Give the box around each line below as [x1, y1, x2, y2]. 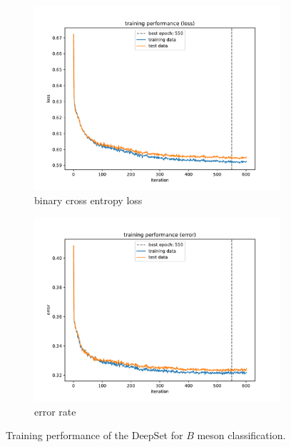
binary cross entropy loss [34, 192, 143, 207]
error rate [34, 403, 76, 418]
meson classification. [197, 428, 286, 443]
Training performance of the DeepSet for [6, 428, 183, 443]
